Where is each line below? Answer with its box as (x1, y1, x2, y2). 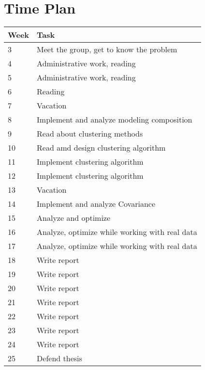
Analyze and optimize (37, 212, 111, 224)
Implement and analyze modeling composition (37, 114, 192, 125)
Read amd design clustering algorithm (37, 142, 166, 154)
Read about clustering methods (37, 128, 143, 139)
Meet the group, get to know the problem (37, 44, 177, 55)
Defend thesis (37, 353, 82, 364)
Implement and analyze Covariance (37, 198, 155, 210)
